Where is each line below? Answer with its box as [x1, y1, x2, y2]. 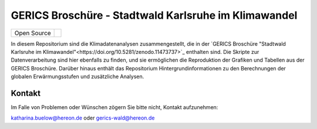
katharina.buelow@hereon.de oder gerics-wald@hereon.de [11, 114, 155, 121]
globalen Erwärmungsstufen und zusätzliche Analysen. [11, 73, 144, 80]
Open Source [14, 29, 51, 37]
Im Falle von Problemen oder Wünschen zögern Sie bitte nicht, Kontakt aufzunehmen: [11, 104, 218, 111]
